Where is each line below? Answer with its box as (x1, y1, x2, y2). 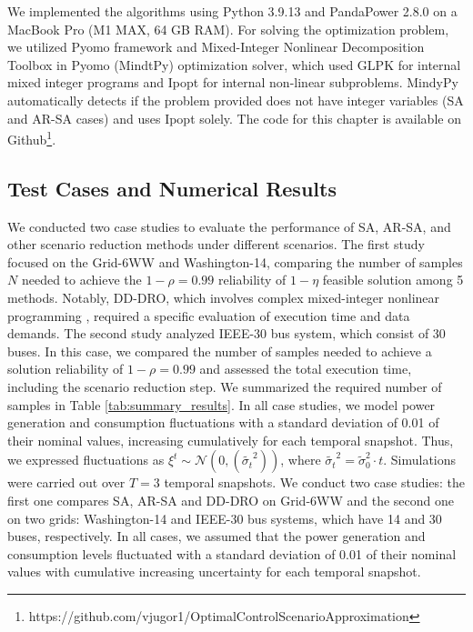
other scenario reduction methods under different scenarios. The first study (7, 235, 425, 254)
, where (280, 450, 321, 469)
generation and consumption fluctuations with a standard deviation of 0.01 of (7, 413, 439, 432)
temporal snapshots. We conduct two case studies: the (164, 473, 466, 492)
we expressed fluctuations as (7, 450, 165, 469)
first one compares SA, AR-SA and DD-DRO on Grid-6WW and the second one (7, 490, 455, 509)
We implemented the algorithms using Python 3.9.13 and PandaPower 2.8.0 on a (7, 2, 458, 20)
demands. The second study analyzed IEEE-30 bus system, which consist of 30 (7, 324, 446, 343)
